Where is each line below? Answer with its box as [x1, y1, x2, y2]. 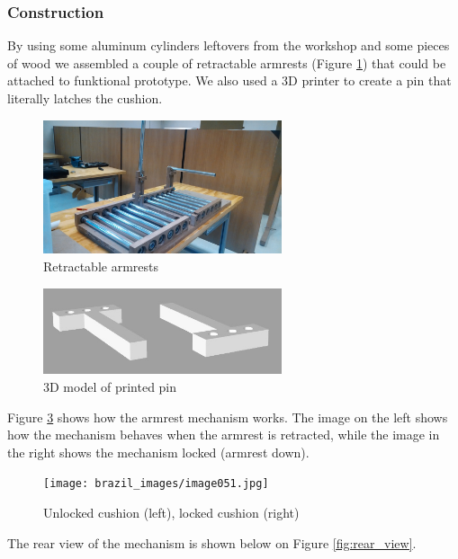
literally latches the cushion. [7, 89, 163, 107]
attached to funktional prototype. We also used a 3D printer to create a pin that [7, 71, 452, 90]
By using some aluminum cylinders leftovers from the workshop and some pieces [7, 36, 450, 55]
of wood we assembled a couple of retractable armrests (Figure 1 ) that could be [7, 53, 446, 72]
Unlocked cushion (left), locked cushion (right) [43, 503, 300, 522]
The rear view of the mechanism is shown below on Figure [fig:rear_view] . [7, 533, 417, 552]
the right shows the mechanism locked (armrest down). [7, 442, 310, 461]
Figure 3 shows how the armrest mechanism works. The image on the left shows [7, 407, 448, 426]
